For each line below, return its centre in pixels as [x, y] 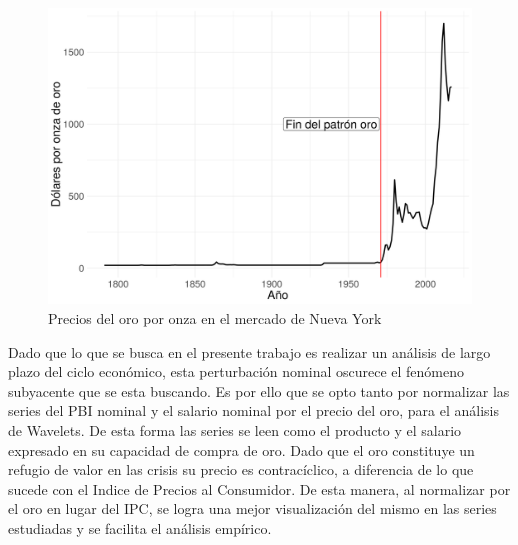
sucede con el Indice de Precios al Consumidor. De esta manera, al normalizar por [259, 488]
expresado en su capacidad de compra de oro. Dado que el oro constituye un [241, 449]
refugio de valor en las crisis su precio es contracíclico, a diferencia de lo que [241, 469]
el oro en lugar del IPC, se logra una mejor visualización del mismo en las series [252, 508]
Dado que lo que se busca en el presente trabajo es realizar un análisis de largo [249, 351]
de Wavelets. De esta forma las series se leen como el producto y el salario [235, 430]
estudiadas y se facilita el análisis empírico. [140, 528]
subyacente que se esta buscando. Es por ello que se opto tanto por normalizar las [259, 390]
